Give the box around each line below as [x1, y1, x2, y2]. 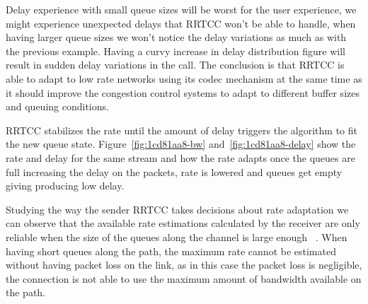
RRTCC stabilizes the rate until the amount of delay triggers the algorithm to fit [6, 122, 357, 137]
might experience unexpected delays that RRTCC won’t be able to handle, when [6, 16, 356, 30]
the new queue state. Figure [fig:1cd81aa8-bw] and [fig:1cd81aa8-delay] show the [6, 136, 356, 151]
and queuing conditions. [6, 99, 109, 114]
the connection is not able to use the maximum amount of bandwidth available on [6, 271, 362, 286]
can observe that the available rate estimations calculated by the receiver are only [6, 216, 360, 230]
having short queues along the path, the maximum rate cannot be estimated [6, 243, 336, 258]
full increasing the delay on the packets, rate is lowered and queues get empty [6, 164, 343, 179]
